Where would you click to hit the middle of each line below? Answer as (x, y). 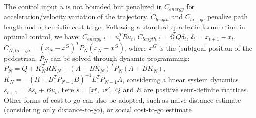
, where (136, 47)
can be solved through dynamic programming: (120, 58)
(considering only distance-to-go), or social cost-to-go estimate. (99, 109)
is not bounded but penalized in (114, 6)
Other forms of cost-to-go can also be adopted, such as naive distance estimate (123, 100)
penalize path (227, 16)
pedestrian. (21, 58)
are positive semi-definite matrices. (196, 90)
